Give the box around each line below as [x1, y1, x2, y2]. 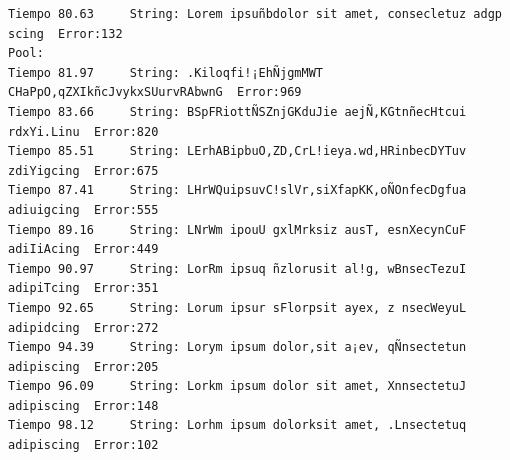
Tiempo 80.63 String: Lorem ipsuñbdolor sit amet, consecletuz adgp [8, 7, 502, 21]
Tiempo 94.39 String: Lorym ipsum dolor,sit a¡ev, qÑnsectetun [8, 340, 467, 355]
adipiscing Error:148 [8, 398, 159, 413]
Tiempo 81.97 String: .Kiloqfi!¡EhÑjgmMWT [8, 65, 323, 80]
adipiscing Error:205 [8, 359, 159, 374]
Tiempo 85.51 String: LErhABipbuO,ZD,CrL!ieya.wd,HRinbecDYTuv [8, 144, 467, 159]
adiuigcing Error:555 [8, 202, 159, 217]
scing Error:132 [8, 26, 123, 41]
